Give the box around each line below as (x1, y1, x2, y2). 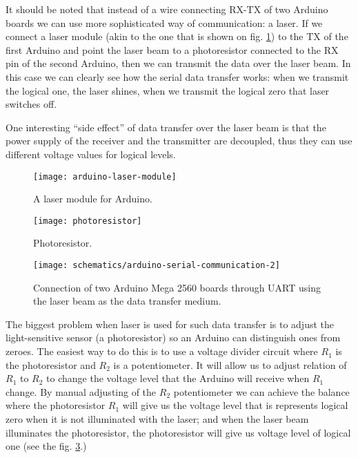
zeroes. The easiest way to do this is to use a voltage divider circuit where (6, 344, 318, 359)
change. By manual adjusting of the (6, 384, 157, 399)
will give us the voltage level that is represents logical (122, 398, 348, 412)
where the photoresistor (6, 398, 106, 412)
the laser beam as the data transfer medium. (33, 294, 221, 308)
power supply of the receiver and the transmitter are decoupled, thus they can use (6, 133, 352, 148)
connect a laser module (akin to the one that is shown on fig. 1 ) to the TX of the (6, 29, 348, 44)
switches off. (6, 97, 57, 111)
